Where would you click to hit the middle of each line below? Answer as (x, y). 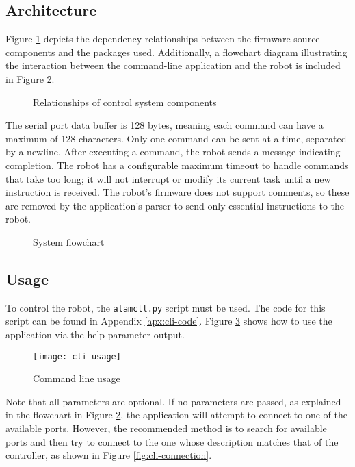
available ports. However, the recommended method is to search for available (166, 428)
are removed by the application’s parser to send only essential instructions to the (175, 205)
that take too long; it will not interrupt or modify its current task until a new (168, 178)
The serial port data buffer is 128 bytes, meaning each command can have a (165, 125)
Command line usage (77, 378)
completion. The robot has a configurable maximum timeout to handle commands (177, 165)
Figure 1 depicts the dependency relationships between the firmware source (163, 39)
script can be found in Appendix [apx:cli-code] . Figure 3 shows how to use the (169, 321)
